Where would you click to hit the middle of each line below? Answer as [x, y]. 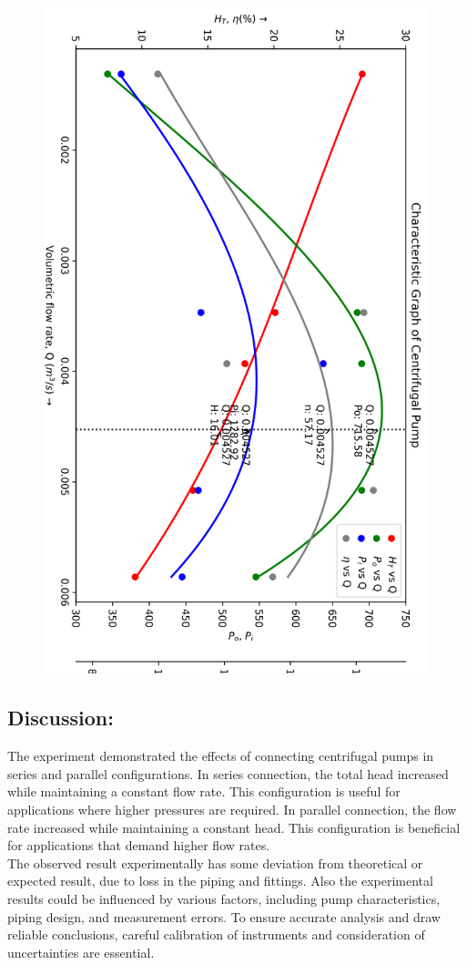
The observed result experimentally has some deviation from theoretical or [215, 862]
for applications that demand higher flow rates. [139, 845]
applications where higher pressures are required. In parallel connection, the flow [232, 810]
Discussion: [61, 718]
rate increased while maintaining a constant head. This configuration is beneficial [234, 827]
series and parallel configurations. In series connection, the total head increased [228, 773]
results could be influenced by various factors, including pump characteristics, [224, 898]
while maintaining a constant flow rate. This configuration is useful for [204, 791]
